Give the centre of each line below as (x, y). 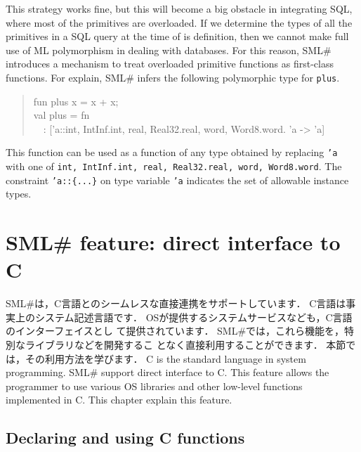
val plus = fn (61, 115)
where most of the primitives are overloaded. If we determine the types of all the (179, 22)
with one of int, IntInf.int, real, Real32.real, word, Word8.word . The (174, 166)
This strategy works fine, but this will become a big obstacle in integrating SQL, (179, 8)
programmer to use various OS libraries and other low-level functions (154, 386)
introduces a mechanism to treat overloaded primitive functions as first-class (170, 64)
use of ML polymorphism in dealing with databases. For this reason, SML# (169, 50)
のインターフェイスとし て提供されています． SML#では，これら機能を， (175, 331)
